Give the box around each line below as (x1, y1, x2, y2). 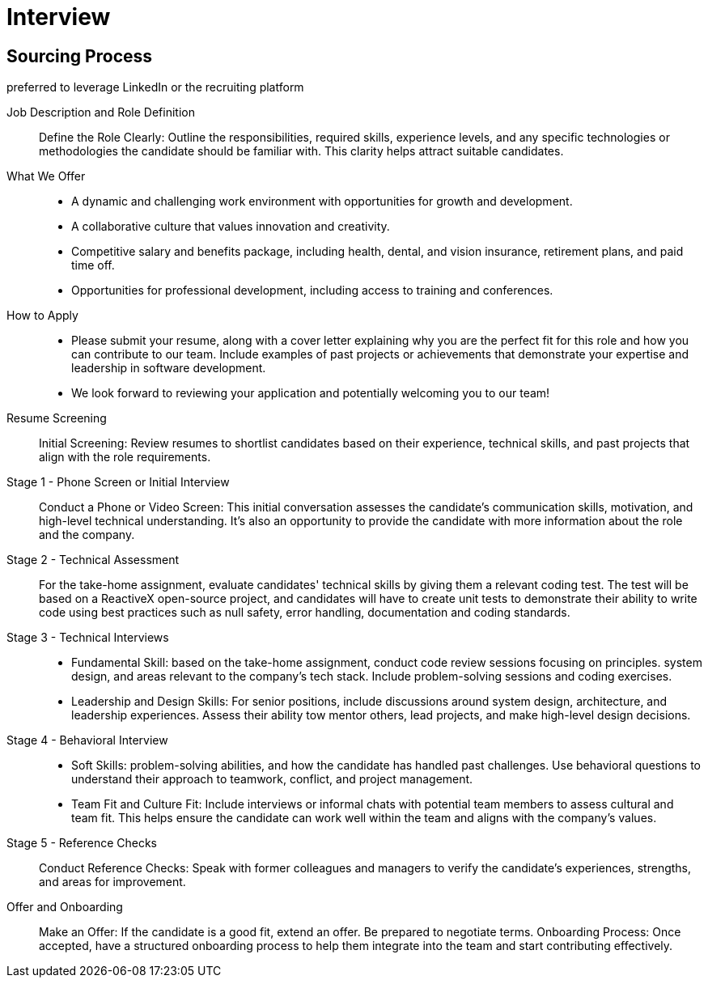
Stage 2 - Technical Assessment (6, 553, 180, 567)
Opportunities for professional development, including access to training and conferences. (71, 283, 553, 298)
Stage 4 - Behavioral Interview (6, 733, 168, 748)
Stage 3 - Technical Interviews (6, 630, 169, 645)
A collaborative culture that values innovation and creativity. (71, 219, 390, 234)
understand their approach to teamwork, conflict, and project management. (71, 772, 473, 787)
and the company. (39, 528, 135, 542)
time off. (71, 258, 115, 273)
